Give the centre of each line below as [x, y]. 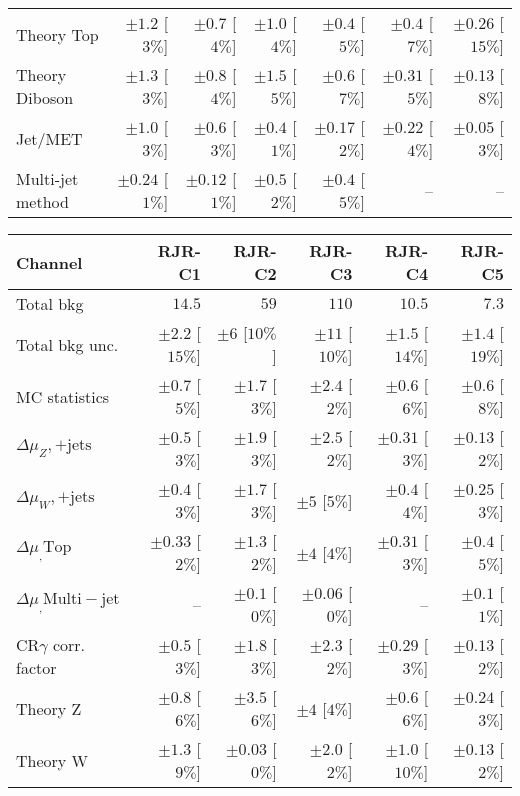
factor [36, 667]
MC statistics [63, 396]
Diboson [45, 97]
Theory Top [57, 34]
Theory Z [49, 708]
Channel [49, 262]
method [42, 201]
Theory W [52, 760]
